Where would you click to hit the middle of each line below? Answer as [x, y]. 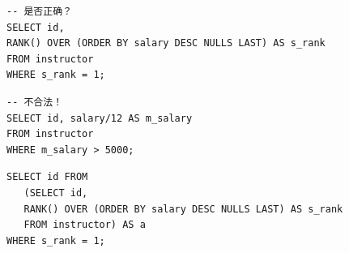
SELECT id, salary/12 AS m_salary [100, 118]
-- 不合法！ [35, 102]
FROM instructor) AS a [85, 225]
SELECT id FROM [47, 177]
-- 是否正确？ [39, 11]
